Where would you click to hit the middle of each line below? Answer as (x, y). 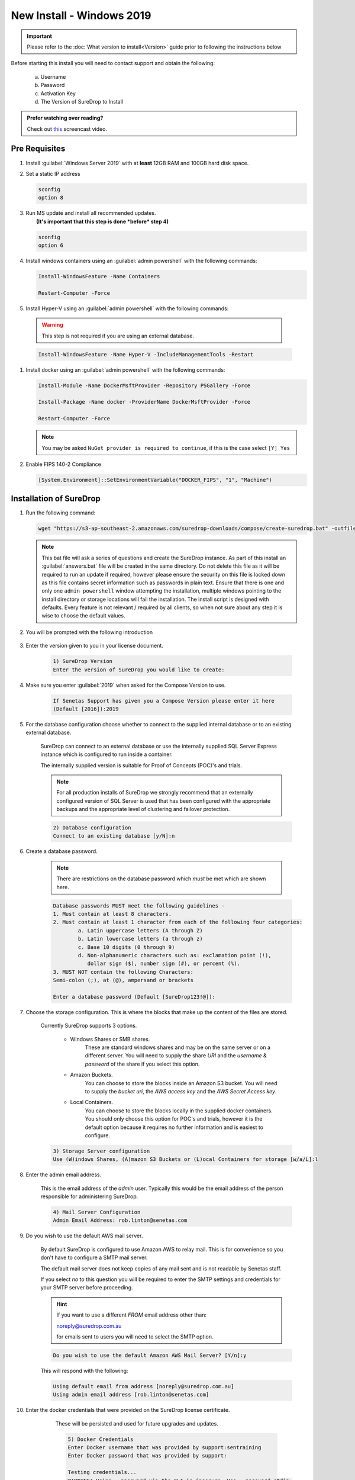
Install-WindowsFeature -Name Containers (99, 276)
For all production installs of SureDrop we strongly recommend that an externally (155, 793)
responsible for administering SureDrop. (89, 1196)
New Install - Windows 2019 (81, 15)
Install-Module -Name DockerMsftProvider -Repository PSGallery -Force (144, 385)
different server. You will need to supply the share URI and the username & (176, 1056)
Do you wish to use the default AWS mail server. (84, 1236)
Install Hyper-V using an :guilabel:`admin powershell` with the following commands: (127, 308)
